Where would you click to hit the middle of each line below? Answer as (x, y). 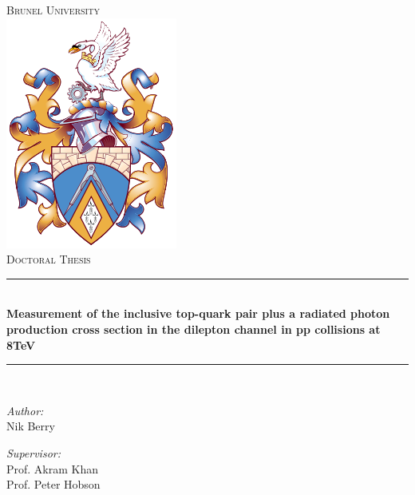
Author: (25, 410)
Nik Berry (31, 426)
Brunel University (53, 10)
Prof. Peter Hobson (53, 484)
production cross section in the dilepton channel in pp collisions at (194, 329)
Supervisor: (34, 452)
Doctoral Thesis (49, 259)
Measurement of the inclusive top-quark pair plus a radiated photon (198, 313)
